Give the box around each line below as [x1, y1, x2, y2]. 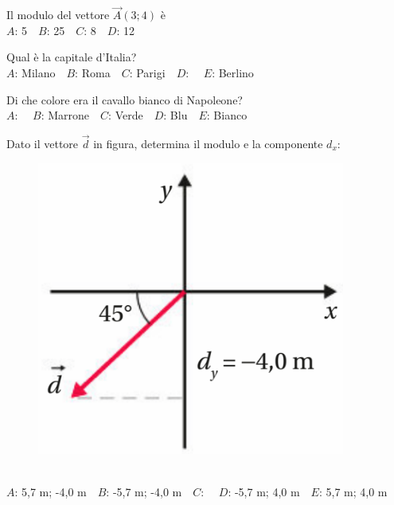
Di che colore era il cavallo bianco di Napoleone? [6, 91, 243, 108]
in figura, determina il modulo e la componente [93, 135, 323, 151]
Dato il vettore [6, 135, 79, 151]
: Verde [108, 107, 143, 123]
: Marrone [41, 107, 90, 123]
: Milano [14, 65, 56, 80]
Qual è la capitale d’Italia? [6, 49, 137, 65]
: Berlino [212, 65, 254, 80]
